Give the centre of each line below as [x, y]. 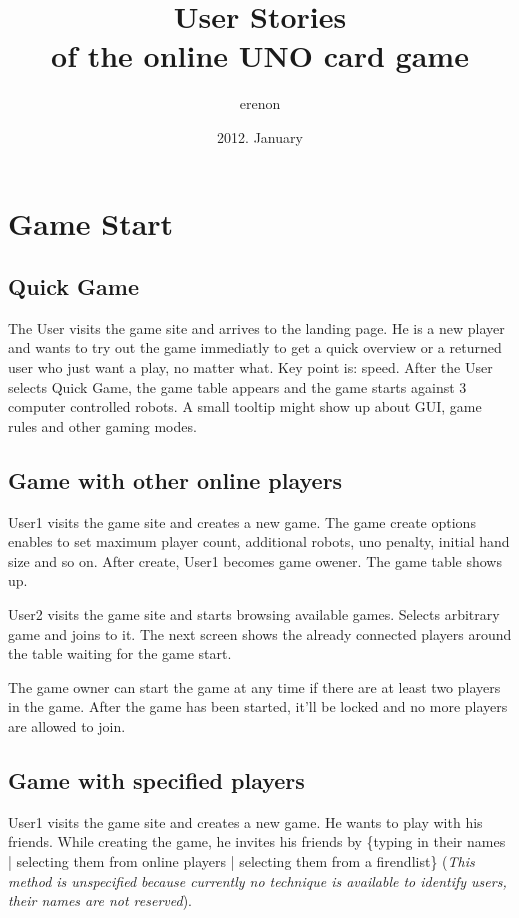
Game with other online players [175, 479]
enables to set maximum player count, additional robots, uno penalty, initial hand [259, 541]
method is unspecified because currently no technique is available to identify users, [257, 880]
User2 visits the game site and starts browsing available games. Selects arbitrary [254, 614]
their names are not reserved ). [100, 900]
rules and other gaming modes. [102, 425]
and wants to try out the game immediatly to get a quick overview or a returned [255, 347]
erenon [260, 103]
